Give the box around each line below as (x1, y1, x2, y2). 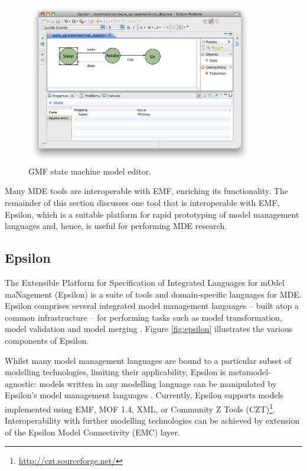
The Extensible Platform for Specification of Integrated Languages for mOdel (5, 276, 285, 288)
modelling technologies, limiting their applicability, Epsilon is (5, 366, 226, 378)
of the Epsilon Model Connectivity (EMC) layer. (5, 425, 180, 438)
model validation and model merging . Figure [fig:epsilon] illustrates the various (5, 322, 293, 335)
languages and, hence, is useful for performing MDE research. (5, 220, 227, 232)
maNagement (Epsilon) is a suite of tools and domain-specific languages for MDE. (5, 288, 302, 300)
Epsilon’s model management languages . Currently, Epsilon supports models (5, 389, 284, 401)
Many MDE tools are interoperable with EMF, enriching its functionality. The (5, 185, 288, 197)
